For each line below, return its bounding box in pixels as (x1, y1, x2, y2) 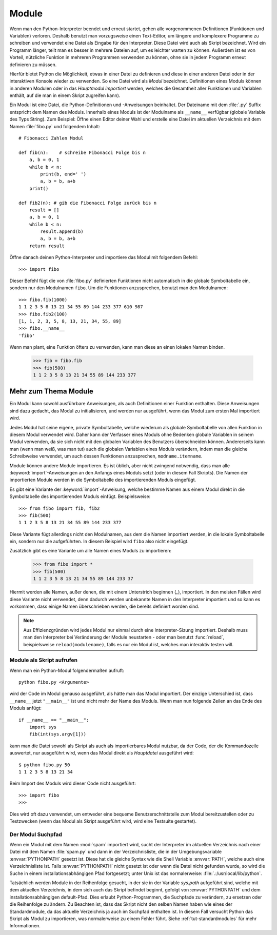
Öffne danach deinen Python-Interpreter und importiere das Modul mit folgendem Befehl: (9, 254, 199, 261)
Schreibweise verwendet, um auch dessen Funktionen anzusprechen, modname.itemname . (9, 453, 203, 459)
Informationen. (9, 923, 41, 929)
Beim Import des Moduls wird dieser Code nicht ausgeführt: (9, 780, 136, 787)
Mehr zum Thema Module (9, 387, 93, 396)
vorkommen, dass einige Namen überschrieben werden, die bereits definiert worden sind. (9, 603, 200, 609)
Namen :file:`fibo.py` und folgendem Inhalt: (9, 123, 100, 129)
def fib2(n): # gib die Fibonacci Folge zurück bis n (18, 200, 156, 206)
